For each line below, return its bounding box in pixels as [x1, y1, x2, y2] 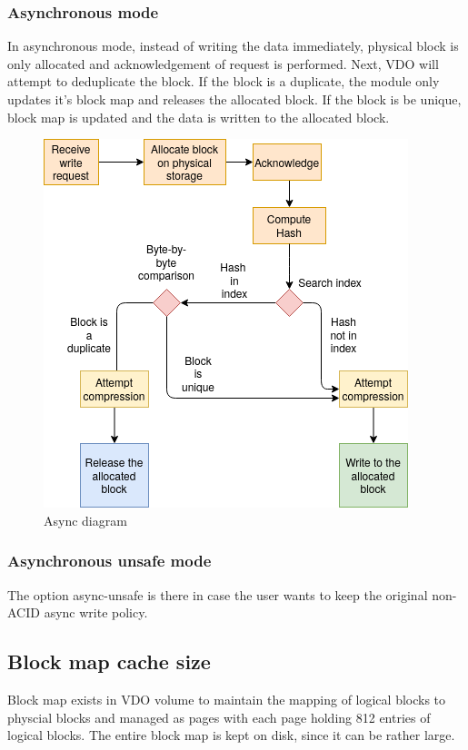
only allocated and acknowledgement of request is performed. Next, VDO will [7, 54, 439, 73]
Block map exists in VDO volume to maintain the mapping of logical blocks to [7, 689, 446, 708]
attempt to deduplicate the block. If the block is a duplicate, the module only [7, 72, 440, 91]
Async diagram [44, 510, 127, 529]
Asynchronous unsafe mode [7, 549, 212, 572]
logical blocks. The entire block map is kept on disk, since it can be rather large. [7, 725, 455, 745]
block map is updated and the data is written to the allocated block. [7, 107, 390, 126]
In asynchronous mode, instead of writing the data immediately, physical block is [7, 36, 459, 55]
